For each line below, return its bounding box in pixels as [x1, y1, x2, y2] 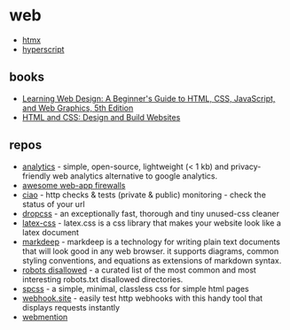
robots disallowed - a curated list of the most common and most [21, 265, 257, 275]
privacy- [230, 161, 262, 172]
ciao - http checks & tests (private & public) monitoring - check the [21, 189, 266, 200]
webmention [21, 311, 68, 322]
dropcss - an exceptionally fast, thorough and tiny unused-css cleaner [21, 208, 279, 219]
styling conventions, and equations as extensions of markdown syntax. [21, 255, 282, 265]
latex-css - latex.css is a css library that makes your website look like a [21, 218, 282, 228]
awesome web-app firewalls [21, 180, 126, 190]
